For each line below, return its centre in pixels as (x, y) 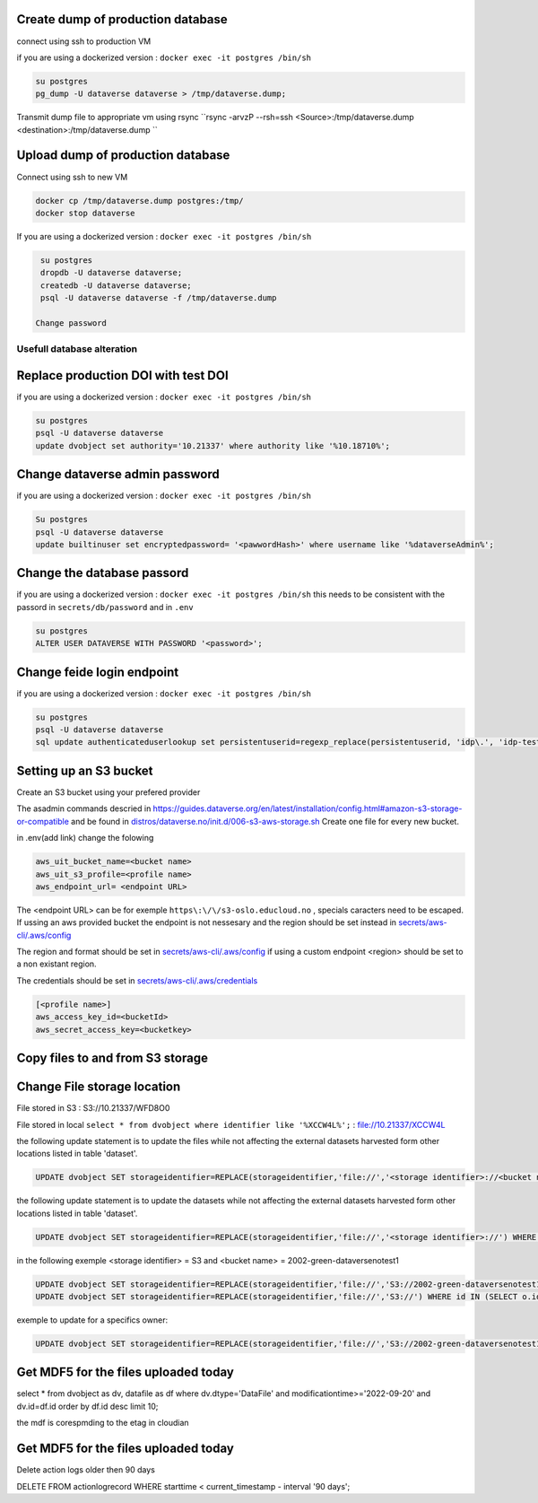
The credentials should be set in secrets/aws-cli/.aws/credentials (137, 980)
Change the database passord (103, 573)
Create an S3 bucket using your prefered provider (108, 792)
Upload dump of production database (123, 156)
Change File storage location (99, 1087)
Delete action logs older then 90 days (86, 1470)
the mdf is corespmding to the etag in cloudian (103, 1423)
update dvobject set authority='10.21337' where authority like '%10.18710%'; (213, 446)
